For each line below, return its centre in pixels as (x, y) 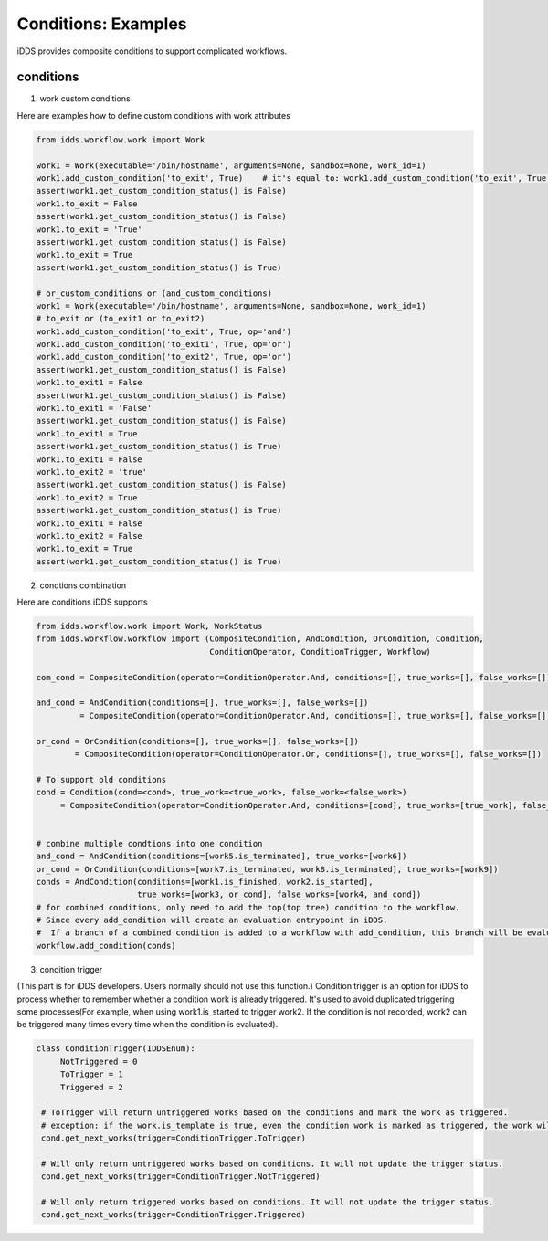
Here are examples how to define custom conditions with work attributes (154, 115)
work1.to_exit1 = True (87, 433)
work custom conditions (85, 99)
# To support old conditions (101, 779)
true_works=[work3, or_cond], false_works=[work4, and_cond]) (279, 894)
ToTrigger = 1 (91, 1074)
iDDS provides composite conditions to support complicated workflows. (152, 51)
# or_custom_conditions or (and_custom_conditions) (154, 293)
